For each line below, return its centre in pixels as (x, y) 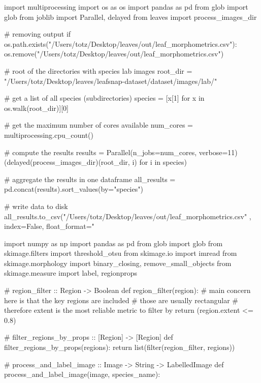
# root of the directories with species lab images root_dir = (98, 70)
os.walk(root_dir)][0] (36, 108)
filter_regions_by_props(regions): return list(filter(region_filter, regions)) (120, 347)
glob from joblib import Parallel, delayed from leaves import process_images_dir (130, 17)
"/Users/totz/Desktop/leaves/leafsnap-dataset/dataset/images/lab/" (111, 81)
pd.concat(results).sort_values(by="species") (74, 189)
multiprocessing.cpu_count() (49, 135)
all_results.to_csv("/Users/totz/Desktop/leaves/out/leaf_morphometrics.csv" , (128, 216)
